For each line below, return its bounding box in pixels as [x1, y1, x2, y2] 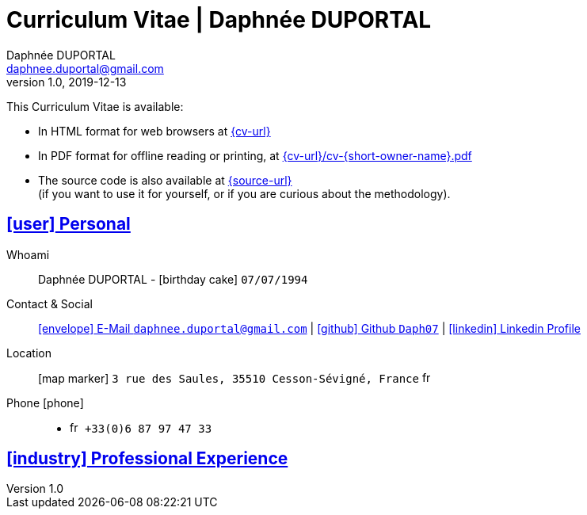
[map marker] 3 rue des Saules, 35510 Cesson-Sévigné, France [38, 371, 419, 385]
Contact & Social [6, 296, 93, 311]
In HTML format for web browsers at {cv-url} [38, 124, 271, 138]
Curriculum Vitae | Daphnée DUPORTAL [6, 6, 432, 33]
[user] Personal [6, 214, 131, 235]
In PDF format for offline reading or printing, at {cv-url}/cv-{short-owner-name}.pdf [38, 148, 472, 162]
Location [6, 345, 51, 360]
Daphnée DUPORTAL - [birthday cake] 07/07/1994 [38, 272, 308, 286]
